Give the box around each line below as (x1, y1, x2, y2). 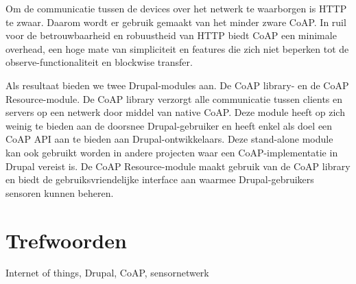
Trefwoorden (5, 226, 127, 254)
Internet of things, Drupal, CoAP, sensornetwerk (5, 265, 209, 280)
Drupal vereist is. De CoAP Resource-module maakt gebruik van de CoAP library (5, 158, 351, 173)
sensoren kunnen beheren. (5, 185, 114, 200)
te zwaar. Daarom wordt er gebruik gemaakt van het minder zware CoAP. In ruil (5, 14, 346, 29)
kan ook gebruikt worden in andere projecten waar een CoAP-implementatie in (5, 145, 338, 159)
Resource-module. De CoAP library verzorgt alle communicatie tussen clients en (5, 91, 343, 106)
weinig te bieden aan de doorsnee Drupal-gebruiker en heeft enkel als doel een (5, 118, 333, 132)
